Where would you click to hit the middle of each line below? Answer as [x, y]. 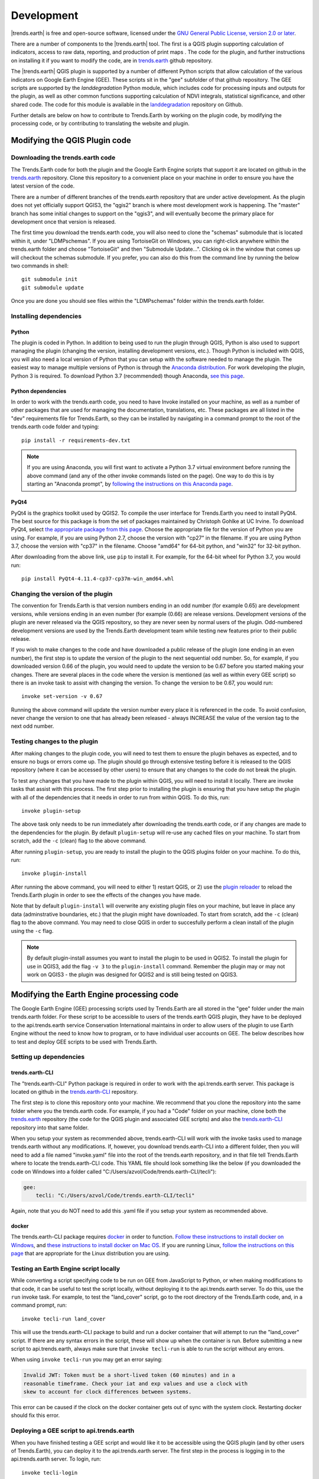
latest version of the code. [43, 186]
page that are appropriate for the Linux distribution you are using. [90, 1254]
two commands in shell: [40, 266]
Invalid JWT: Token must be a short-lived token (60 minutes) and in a [129, 1375]
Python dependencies [39, 391]
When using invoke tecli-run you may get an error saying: [87, 1359]
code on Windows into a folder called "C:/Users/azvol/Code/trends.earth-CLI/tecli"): [114, 1171]
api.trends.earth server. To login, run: [56, 1459]
